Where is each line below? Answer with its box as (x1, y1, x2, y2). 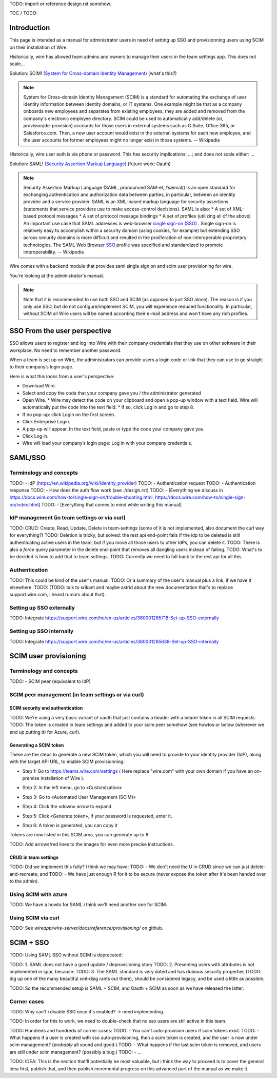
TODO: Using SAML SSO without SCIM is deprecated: (9, 952, 123, 958)
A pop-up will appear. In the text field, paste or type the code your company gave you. (22, 426, 205, 432)
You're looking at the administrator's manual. (9, 272, 105, 279)
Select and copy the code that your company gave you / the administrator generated (22, 390, 201, 396)
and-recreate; (9, 871, 39, 877)
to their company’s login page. (9, 364, 74, 370)
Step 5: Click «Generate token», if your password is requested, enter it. (22, 813, 172, 819)
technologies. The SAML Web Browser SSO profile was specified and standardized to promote (23, 242, 223, 248)
